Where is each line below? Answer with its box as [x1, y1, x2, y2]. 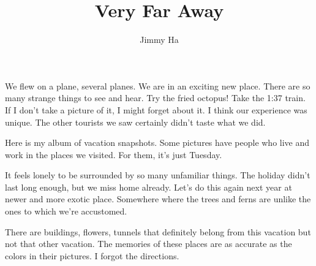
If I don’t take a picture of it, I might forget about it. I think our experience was [5, 103, 307, 116]
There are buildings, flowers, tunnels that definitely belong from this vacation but [5, 225, 311, 238]
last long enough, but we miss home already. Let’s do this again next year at [5, 180, 292, 193]
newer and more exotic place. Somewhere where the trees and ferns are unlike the [5, 192, 311, 205]
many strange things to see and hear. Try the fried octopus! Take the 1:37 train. [5, 91, 306, 104]
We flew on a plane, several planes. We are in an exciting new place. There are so [5, 79, 310, 92]
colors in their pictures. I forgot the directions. [5, 249, 179, 262]
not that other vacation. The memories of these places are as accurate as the [5, 237, 292, 250]
